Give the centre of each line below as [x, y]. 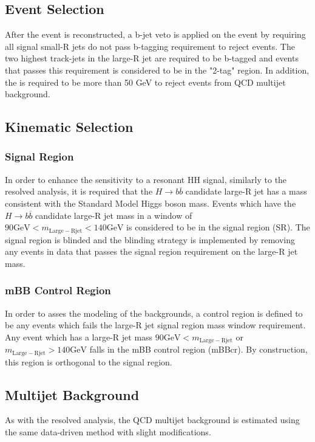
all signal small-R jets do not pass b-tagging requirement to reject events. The [150, 46]
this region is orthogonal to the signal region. [89, 361]
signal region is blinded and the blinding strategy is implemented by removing [150, 239]
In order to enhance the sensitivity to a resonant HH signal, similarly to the [146, 179]
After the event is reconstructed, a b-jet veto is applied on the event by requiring [155, 34]
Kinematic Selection [69, 127]
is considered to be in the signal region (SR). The [218, 227]
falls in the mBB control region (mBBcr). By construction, [198, 349]
